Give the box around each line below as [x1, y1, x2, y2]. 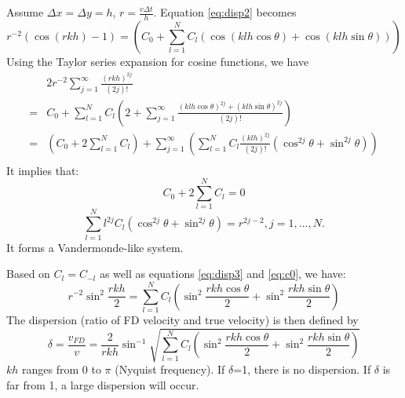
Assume [6, 4, 44, 20]
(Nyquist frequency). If [115, 361, 225, 378]
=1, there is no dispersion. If [233, 361, 371, 378]
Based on [6, 265, 50, 282]
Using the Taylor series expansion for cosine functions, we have [6, 53, 309, 69]
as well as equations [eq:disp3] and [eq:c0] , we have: [99, 265, 346, 282]
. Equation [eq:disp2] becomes [153, 4, 297, 20]
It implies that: [6, 162, 79, 178]
